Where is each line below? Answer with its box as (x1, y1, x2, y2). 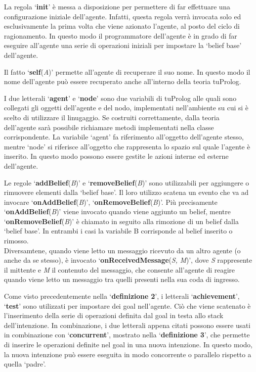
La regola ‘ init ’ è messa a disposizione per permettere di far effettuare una (4, 1, 230, 11)
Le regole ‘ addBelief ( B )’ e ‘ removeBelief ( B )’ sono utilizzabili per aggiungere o (4, 177, 249, 187)
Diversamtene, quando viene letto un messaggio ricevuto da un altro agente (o (4, 245, 241, 255)
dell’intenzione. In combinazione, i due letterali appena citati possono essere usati (4, 320, 251, 330)
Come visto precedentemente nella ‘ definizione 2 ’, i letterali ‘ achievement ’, (4, 291, 240, 301)
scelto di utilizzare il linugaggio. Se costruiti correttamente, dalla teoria (4, 112, 219, 122)
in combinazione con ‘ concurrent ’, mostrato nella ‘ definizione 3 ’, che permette (4, 329, 250, 340)
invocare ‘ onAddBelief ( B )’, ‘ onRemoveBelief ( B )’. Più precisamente (4, 196, 218, 207)
